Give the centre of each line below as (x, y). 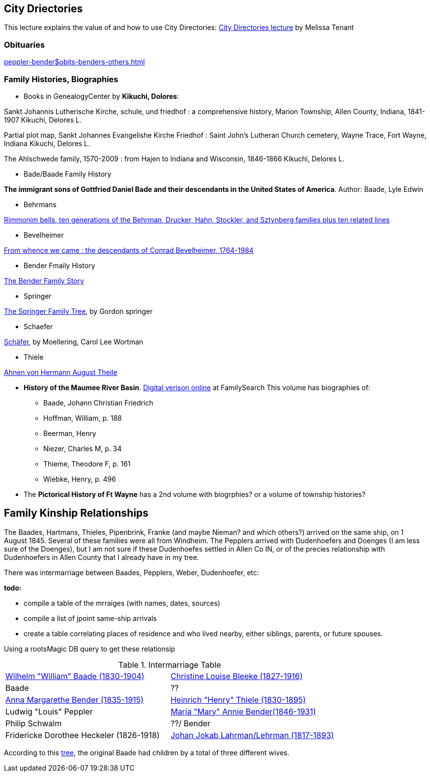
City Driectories (43, 9)
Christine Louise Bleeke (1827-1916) (237, 676)
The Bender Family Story (44, 280)
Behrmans (40, 204)
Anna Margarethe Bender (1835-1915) (75, 699)
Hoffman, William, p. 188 (83, 418)
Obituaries (25, 45)
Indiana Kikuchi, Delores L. (47, 143)
